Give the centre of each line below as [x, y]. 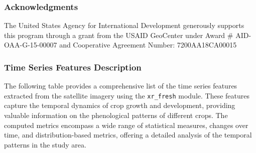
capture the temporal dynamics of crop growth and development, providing [120, 105]
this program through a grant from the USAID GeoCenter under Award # [119, 35]
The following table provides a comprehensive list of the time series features [121, 86]
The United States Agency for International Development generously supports [124, 25]
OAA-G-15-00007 [31, 45]
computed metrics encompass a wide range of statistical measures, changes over [126, 125]
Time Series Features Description [73, 67]
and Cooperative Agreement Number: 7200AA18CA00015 [148, 45]
